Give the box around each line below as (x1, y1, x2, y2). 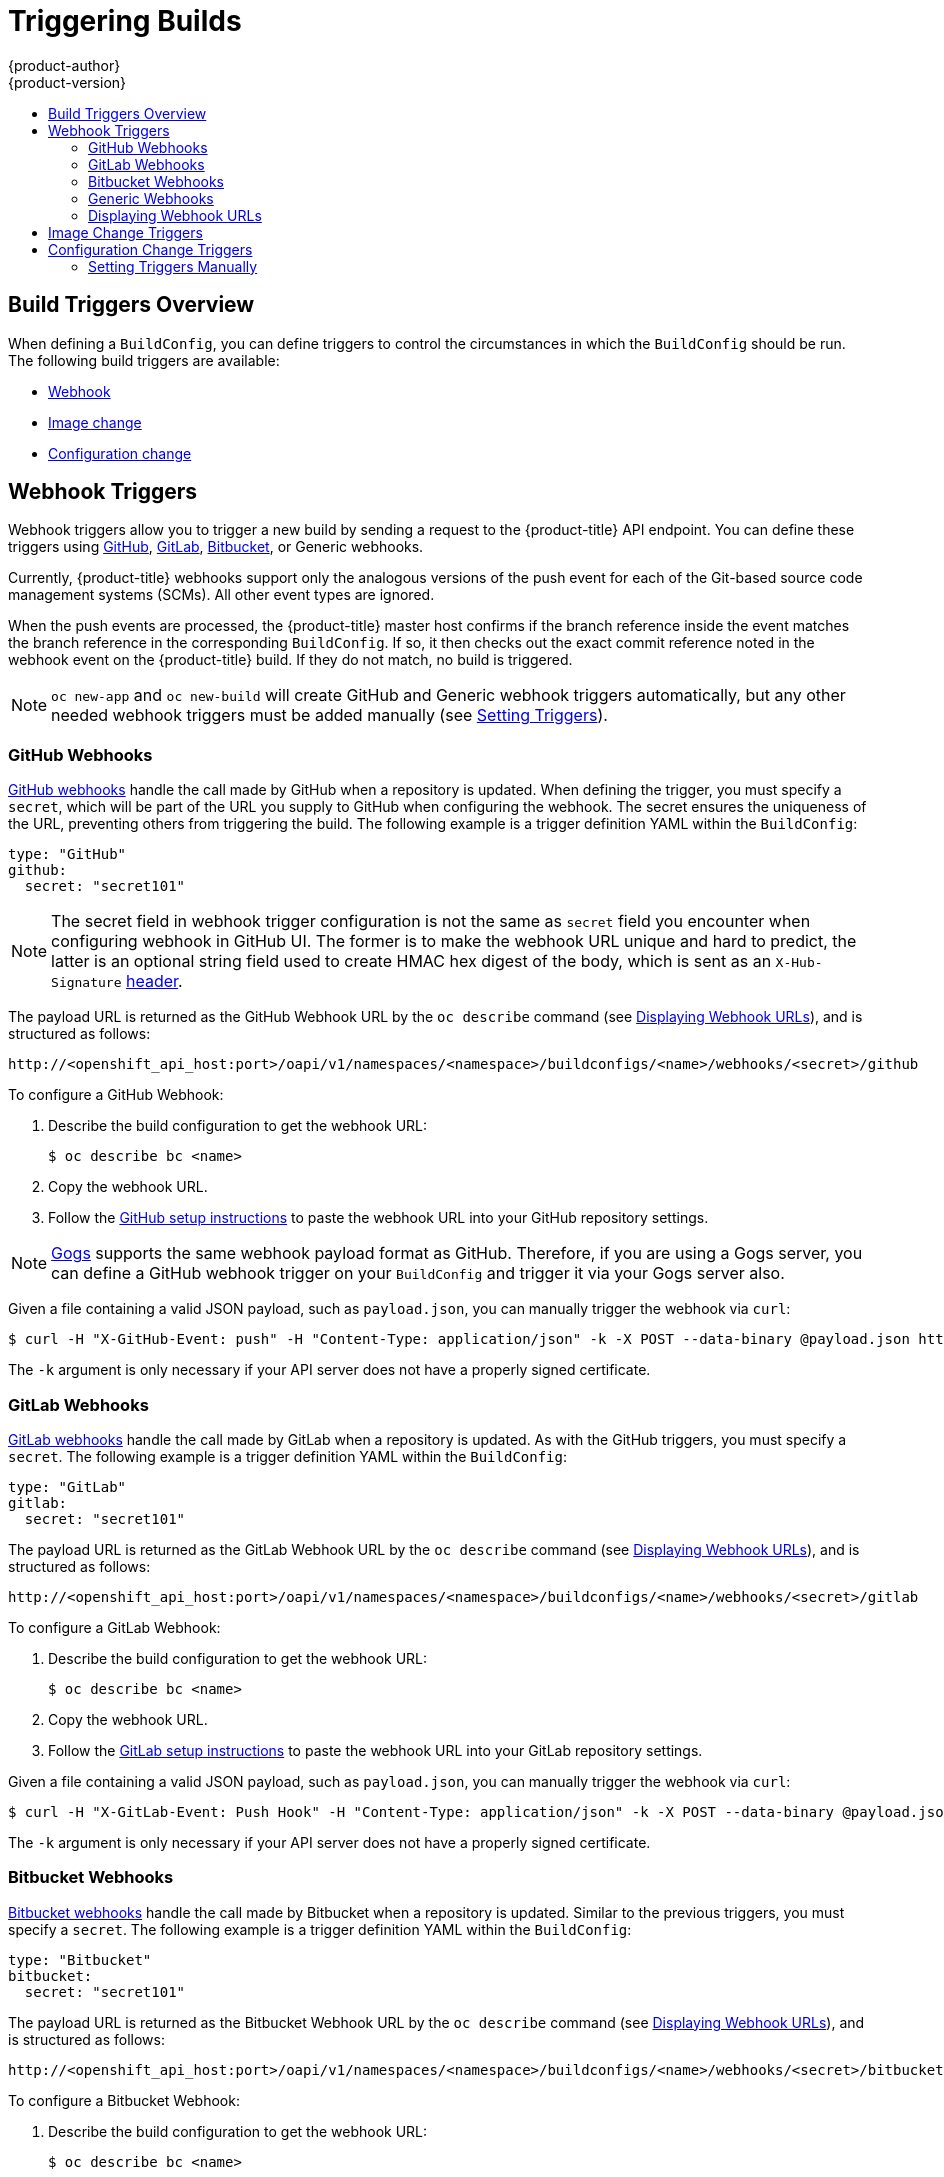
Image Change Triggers (48, 223, 203, 241)
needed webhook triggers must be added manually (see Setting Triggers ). (51, 705, 608, 726)
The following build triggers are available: (8, 351, 280, 369)
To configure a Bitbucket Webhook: (8, 2091, 240, 2109)
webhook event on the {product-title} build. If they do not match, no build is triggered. (8, 651, 573, 669)
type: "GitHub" (8, 846, 127, 863)
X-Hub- (775, 955, 823, 971)
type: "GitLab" (8, 1478, 127, 1495)
